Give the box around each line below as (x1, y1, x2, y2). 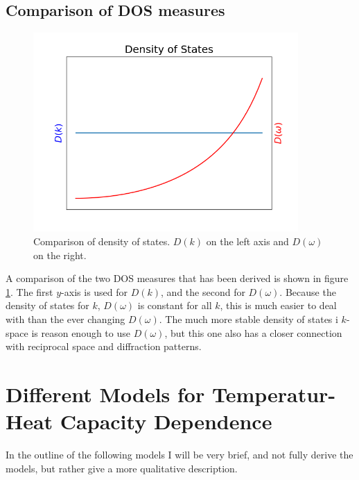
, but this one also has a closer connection (164, 325, 342, 340)
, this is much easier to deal (220, 298, 337, 313)
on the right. (33, 247, 87, 262)
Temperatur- (211, 379, 336, 408)
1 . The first (6, 284, 53, 299)
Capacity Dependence (60, 407, 272, 436)
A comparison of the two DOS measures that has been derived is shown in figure (6, 271, 349, 285)
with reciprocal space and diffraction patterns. (6, 339, 202, 354)
